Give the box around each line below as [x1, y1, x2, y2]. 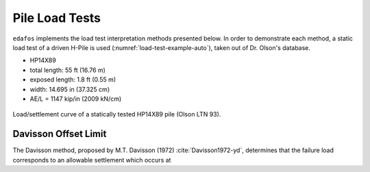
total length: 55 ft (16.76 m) [29, 66, 106, 74]
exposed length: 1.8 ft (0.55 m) [29, 75, 116, 84]
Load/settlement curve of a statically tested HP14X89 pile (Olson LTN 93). [12, 110, 221, 119]
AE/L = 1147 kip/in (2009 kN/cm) [29, 95, 122, 103]
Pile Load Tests [12, 10, 101, 25]
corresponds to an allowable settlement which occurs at [12, 156, 171, 164]
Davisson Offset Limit [12, 128, 107, 140]
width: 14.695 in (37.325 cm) [29, 85, 110, 93]
